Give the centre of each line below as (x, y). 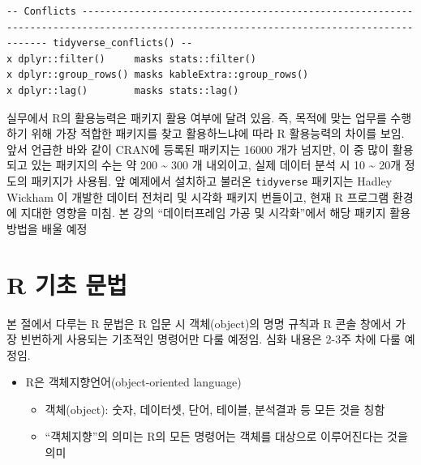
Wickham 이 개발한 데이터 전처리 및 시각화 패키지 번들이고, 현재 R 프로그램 (198, 196)
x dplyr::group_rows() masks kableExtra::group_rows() (158, 75)
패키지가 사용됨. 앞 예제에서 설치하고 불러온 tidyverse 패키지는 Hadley (212, 180)
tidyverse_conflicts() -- (123, 43)
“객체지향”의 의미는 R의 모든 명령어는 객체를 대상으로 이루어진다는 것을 (226, 436)
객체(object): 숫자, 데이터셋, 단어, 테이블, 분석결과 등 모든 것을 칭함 (215, 409)
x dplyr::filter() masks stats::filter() (131, 59)
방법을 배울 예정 (47, 228)
